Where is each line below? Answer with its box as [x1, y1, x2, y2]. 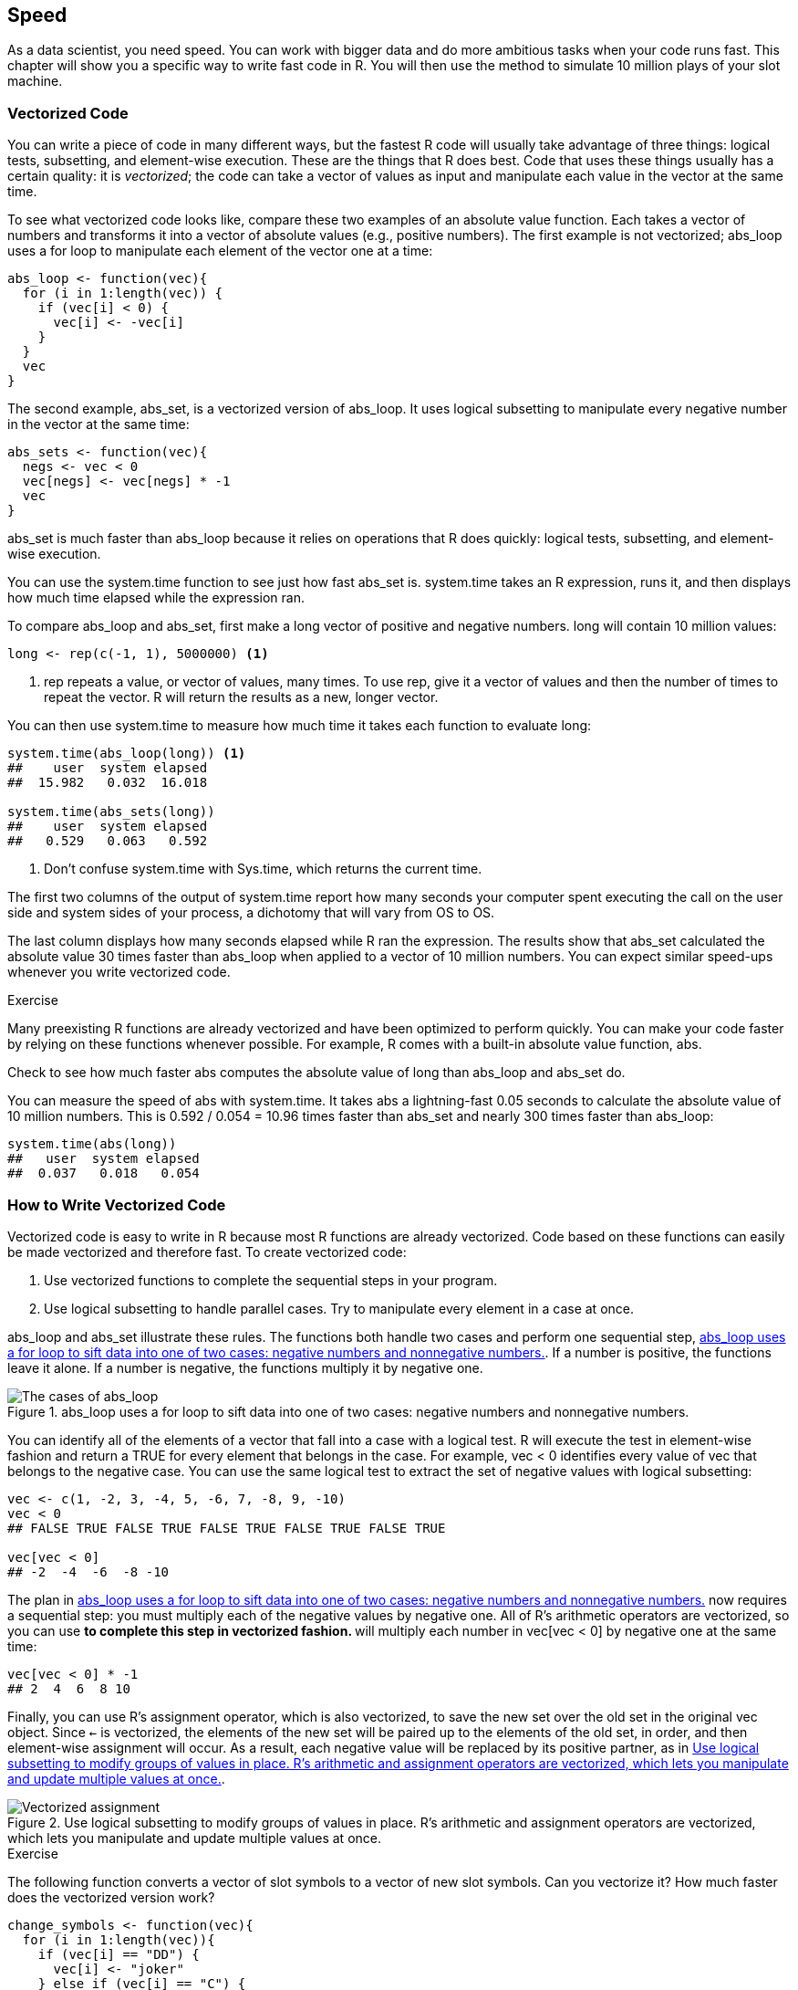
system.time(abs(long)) [7, 1136, 177, 1152]
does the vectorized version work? [7, 1889, 215, 1905]
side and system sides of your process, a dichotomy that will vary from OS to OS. [7, 905, 495, 921]
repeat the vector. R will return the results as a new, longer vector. [44, 689, 439, 706]
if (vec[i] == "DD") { [37, 1946, 200, 1962]
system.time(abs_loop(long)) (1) [7, 746, 246, 761]
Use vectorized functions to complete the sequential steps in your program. [44, 1272, 498, 1288]
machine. [7, 73, 63, 89]
